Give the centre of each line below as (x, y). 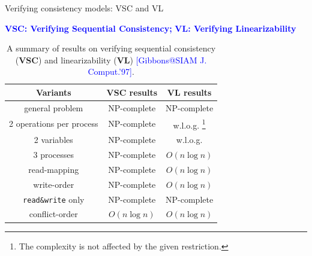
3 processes (54, 154)
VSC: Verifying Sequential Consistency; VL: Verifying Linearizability (151, 28)
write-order (54, 184)
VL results (189, 92)
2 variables (53, 140)
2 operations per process (54, 124)
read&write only (54, 199)
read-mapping (54, 169)
